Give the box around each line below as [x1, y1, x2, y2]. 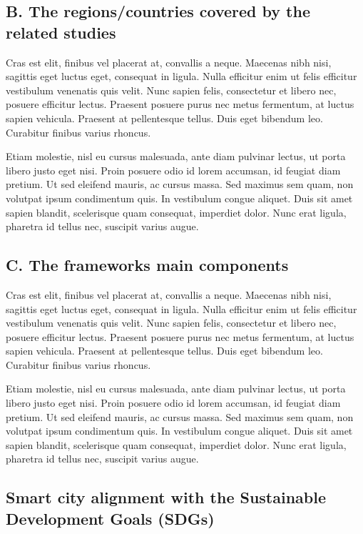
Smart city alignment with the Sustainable [6, 486, 327, 508]
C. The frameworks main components [6, 254, 289, 276]
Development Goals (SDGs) [6, 507, 215, 529]
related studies [6, 21, 116, 43]
